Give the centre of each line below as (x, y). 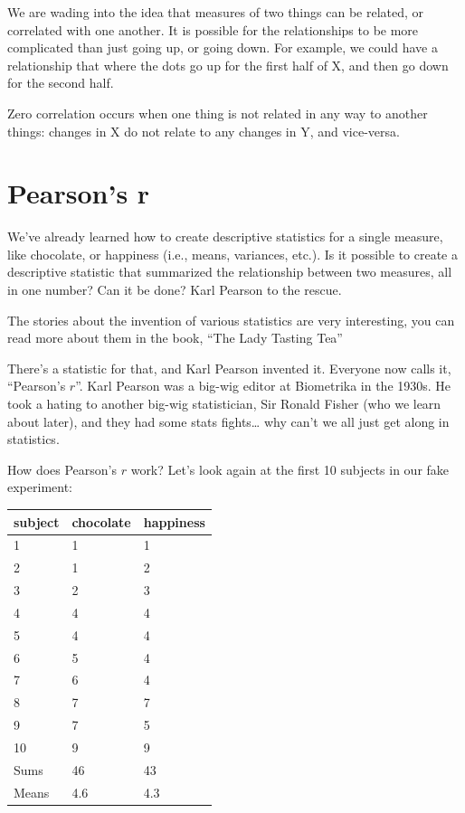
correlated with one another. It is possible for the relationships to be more (213, 29)
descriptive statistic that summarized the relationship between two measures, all (230, 272)
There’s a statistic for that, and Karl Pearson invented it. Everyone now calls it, (229, 368)
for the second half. (61, 83)
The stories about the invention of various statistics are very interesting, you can (231, 320)
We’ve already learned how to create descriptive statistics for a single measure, (225, 236)
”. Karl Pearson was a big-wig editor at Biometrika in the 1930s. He (263, 386)
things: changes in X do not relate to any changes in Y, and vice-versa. (204, 131)
